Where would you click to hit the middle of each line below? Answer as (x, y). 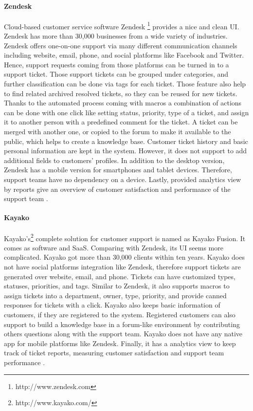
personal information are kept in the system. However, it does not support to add (126, 151)
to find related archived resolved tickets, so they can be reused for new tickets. (121, 93)
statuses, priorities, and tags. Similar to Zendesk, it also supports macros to (117, 286)
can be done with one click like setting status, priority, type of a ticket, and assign (126, 112)
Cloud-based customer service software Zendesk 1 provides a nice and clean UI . (122, 25)
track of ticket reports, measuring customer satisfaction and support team (114, 353)
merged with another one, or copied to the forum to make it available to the (117, 131)
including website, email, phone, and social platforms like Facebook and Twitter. (124, 55)
